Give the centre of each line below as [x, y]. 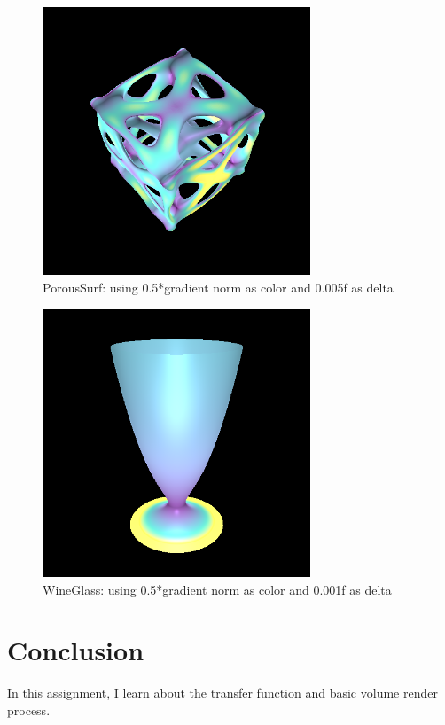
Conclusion [76, 650]
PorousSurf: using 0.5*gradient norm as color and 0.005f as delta [218, 287]
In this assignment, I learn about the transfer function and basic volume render [222, 693]
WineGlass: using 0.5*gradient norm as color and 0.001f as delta [217, 589]
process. [29, 709]
